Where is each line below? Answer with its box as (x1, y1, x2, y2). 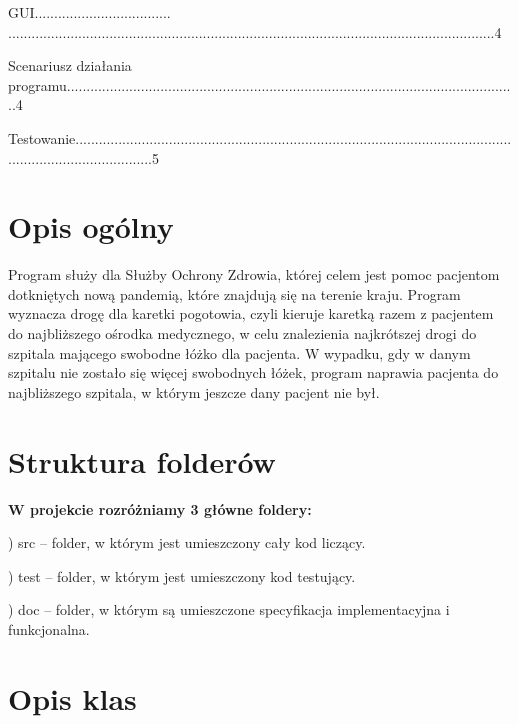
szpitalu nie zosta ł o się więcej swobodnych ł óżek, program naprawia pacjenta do (8, 362, 499, 383)
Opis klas (8, 677, 137, 718)
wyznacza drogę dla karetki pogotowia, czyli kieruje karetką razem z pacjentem (8, 303, 494, 324)
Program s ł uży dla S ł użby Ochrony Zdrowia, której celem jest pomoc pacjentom (8, 264, 500, 285)
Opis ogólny (8, 206, 174, 247)
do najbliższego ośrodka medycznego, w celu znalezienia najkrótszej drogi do (8, 323, 477, 344)
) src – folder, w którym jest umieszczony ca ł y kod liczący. (8, 532, 366, 553)
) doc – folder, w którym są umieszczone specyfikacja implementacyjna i (8, 599, 450, 620)
